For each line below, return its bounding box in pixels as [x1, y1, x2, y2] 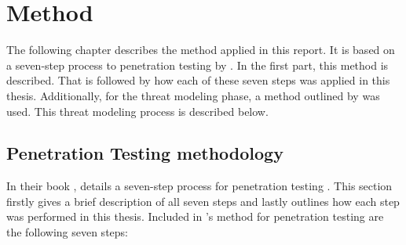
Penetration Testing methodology [6, 141, 283, 165]
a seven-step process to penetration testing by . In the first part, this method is [6, 56, 389, 73]
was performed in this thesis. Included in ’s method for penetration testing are [6, 208, 384, 225]
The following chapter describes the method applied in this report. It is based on [6, 41, 395, 58]
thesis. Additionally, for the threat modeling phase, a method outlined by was [6, 87, 380, 103]
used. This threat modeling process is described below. [6, 103, 269, 119]
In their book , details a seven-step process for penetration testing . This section [6, 178, 393, 194]
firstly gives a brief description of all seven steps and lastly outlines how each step [6, 193, 400, 209]
